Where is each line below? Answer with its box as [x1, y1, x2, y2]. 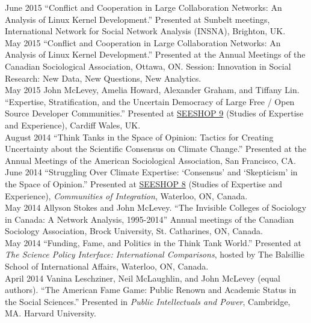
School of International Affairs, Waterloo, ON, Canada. [5, 260, 209, 273]
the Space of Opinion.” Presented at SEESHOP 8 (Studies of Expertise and [5, 177, 283, 190]
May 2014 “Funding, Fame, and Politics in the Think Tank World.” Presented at [5, 236, 302, 249]
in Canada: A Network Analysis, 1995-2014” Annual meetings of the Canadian [5, 213, 294, 225]
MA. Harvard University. [5, 307, 96, 319]
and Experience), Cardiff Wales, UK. [5, 118, 141, 131]
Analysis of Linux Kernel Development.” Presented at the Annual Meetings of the [5, 48, 306, 61]
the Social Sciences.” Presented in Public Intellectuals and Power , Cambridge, [5, 295, 291, 307]
